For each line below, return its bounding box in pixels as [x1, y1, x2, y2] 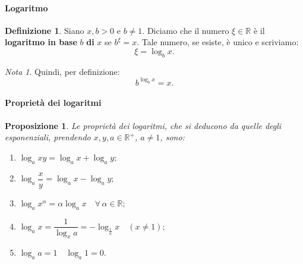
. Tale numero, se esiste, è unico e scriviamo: [137, 36, 299, 48]
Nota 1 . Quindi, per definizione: [5, 65, 120, 77]
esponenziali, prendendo [5, 131, 91, 143]
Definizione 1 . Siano [5, 24, 84, 36]
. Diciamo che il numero [142, 24, 229, 36]
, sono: [160, 131, 185, 143]
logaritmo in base [5, 36, 77, 48]
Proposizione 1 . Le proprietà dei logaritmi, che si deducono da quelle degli [5, 119, 282, 131]
